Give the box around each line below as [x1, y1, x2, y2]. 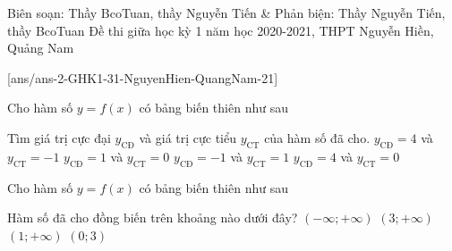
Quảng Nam [7, 38, 74, 57]
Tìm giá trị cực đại [7, 128, 111, 146]
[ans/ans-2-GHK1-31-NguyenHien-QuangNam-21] [7, 68, 278, 87]
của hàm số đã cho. [264, 128, 371, 146]
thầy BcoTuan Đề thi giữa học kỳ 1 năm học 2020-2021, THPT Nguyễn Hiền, [7, 21, 434, 39]
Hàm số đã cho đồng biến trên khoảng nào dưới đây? [7, 208, 298, 227]
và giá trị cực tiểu [139, 128, 237, 146]
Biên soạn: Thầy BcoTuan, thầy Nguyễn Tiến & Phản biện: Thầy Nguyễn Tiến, [7, 4, 446, 21]
